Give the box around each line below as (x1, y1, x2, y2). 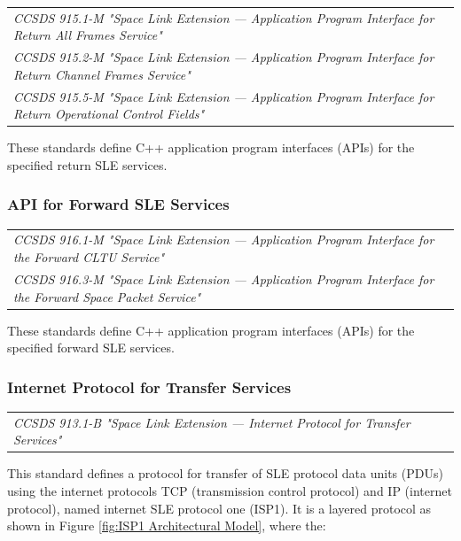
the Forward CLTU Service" (13, 248, 165, 267)
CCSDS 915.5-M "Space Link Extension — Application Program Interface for (13, 87, 434, 105)
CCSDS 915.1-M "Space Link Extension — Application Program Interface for (13, 8, 434, 27)
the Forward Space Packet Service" (13, 287, 201, 305)
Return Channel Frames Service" (13, 65, 191, 83)
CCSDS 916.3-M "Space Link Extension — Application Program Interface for (13, 269, 434, 288)
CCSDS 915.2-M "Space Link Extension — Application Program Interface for (13, 48, 434, 66)
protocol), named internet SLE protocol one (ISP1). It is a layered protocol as (7, 498, 432, 517)
